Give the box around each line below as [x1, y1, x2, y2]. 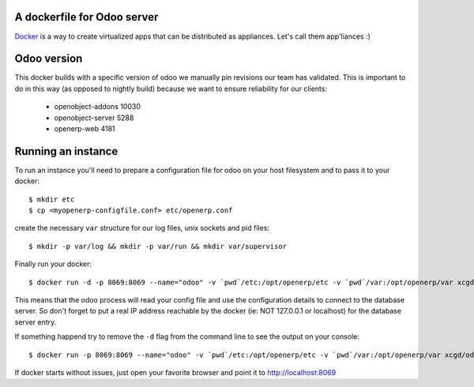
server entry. [14, 317, 57, 327]
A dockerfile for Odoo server [14, 10, 159, 24]
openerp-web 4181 [54, 123, 115, 133]
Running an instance [14, 145, 118, 158]
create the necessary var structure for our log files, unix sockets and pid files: [14, 224, 270, 233]
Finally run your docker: [14, 259, 92, 269]
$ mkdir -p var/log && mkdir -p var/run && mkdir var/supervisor [28, 242, 288, 250]
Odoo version [14, 52, 83, 66]
